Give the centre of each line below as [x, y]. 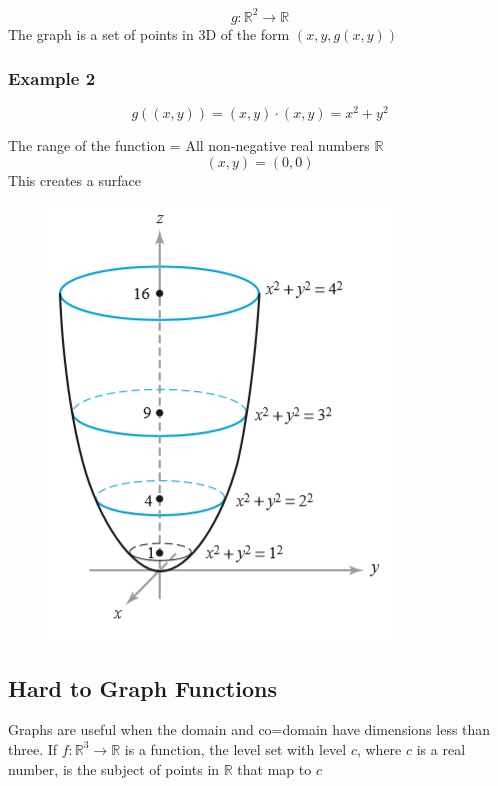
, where [379, 748]
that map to [274, 768]
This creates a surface [74, 179]
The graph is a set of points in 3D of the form [149, 33]
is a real [441, 748]
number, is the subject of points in [114, 768]
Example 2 [52, 78]
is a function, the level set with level [235, 748]
